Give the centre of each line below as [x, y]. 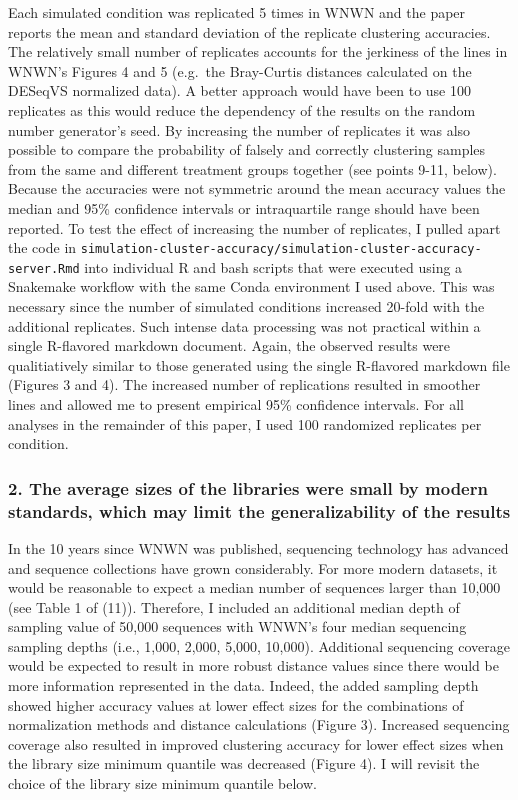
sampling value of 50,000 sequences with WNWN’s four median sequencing [237, 626]
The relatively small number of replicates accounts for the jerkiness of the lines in [258, 51]
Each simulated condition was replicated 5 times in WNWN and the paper [237, 12]
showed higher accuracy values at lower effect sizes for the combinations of [236, 704]
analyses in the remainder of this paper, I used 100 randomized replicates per [245, 423]
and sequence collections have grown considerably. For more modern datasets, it [253, 567]
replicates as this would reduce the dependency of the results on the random [242, 109]
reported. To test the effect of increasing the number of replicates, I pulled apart [254, 227]
